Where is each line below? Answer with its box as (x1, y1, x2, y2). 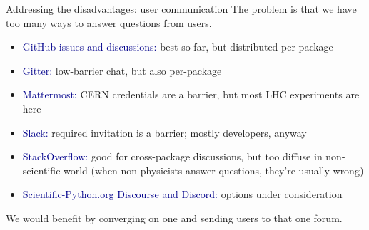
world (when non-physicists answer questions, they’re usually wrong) (64, 162, 364, 177)
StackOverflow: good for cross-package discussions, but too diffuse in (22, 149, 323, 164)
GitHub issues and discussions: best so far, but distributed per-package (22, 39, 333, 54)
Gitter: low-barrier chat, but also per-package (22, 63, 222, 78)
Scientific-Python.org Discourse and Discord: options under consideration (22, 187, 343, 202)
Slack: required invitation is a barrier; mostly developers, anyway (22, 125, 307, 140)
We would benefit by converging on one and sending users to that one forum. (6, 210, 343, 225)
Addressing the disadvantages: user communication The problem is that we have (6, 1, 357, 16)
